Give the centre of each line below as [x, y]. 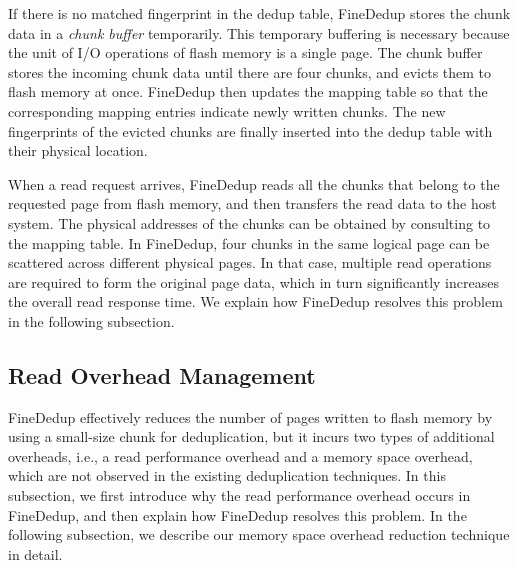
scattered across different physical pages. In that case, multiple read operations [250, 262]
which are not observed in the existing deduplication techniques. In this [227, 475]
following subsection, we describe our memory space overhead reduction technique [259, 534]
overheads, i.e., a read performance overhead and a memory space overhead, [240, 455]
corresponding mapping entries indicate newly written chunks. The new [227, 110]
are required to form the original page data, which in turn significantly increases [253, 281]
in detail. [35, 553]
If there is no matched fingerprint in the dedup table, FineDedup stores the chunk [259, 13]
